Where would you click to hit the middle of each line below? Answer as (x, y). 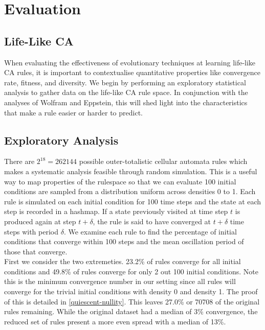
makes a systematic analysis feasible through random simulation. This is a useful (131, 171)
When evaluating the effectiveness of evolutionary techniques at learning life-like (130, 62)
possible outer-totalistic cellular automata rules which (163, 161)
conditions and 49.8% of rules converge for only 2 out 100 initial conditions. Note (131, 271)
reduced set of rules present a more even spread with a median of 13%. (115, 321)
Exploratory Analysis (61, 140)
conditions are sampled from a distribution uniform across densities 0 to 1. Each (130, 191)
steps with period (31, 231)
